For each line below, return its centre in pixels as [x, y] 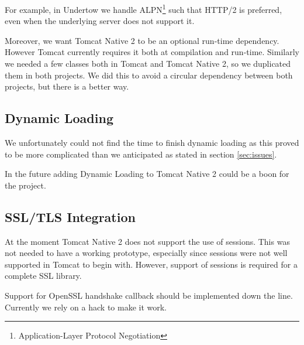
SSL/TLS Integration [70, 216]
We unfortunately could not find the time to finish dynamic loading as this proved [152, 143]
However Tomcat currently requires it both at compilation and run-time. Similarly [152, 52]
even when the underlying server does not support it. [100, 21]
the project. [25, 185]
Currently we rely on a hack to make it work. [86, 307]
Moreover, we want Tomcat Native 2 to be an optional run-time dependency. [142, 40]
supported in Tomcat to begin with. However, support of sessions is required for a [151, 264]
